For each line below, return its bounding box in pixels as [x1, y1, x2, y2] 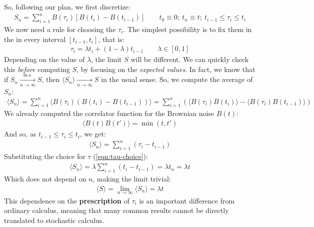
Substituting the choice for [4, 150, 85, 161]
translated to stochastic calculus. [4, 214, 104, 225]
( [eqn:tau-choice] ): [93, 150, 148, 161]
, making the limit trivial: [92, 173, 171, 183]
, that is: [98, 33, 124, 44]
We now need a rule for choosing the [4, 23, 116, 34]
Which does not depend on [4, 173, 86, 183]
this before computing [4, 63, 70, 74]
